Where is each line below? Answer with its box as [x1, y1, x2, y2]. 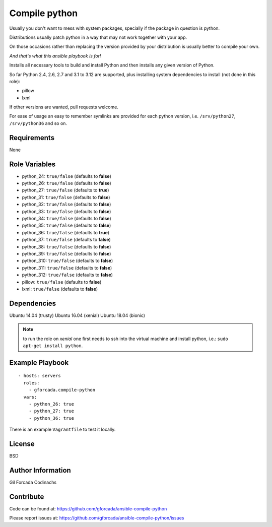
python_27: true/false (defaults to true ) [22, 187, 109, 193]
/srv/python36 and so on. [9, 120, 67, 126]
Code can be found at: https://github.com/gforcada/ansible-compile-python [9, 505, 167, 511]
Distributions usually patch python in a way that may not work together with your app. [9, 34, 187, 40]
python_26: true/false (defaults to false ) [22, 180, 112, 186]
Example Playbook [9, 358, 69, 367]
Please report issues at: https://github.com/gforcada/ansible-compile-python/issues [9, 515, 184, 521]
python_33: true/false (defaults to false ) [22, 208, 111, 214]
